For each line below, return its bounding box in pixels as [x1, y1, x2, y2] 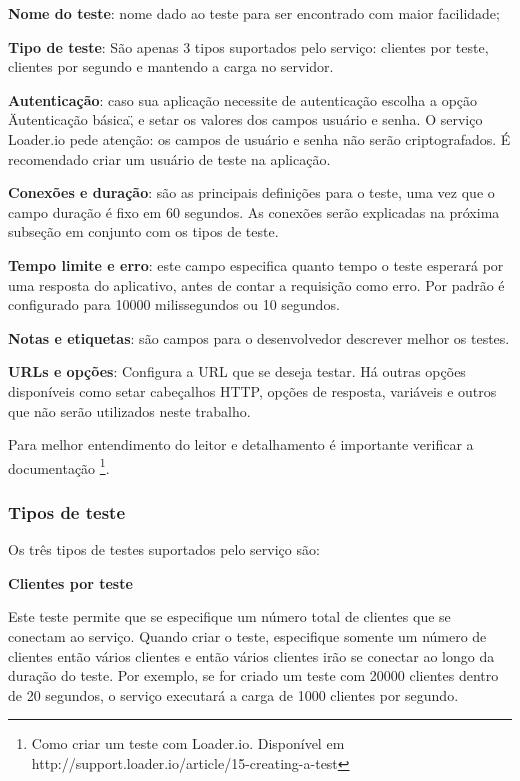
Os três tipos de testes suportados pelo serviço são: [8, 539, 320, 560]
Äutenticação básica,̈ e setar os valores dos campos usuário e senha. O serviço [8, 109, 483, 130]
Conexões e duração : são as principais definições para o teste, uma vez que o [8, 182, 495, 203]
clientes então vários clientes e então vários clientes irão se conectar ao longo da [8, 645, 495, 666]
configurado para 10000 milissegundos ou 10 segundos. [8, 294, 340, 315]
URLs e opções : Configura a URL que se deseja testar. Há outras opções [8, 361, 466, 382]
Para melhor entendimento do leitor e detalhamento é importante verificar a [8, 434, 474, 455]
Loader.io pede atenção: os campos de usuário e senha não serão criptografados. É [8, 128, 511, 149]
